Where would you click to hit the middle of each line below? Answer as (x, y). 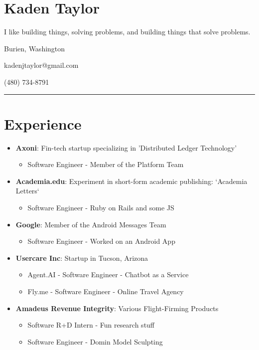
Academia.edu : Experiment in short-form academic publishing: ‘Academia (131, 181)
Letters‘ (27, 191)
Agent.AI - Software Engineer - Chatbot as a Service (108, 274)
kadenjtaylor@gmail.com (41, 65)
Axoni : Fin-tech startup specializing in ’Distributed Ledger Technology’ (126, 147)
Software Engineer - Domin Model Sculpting (95, 341)
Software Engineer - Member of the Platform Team (106, 164)
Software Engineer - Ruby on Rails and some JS (101, 207)
